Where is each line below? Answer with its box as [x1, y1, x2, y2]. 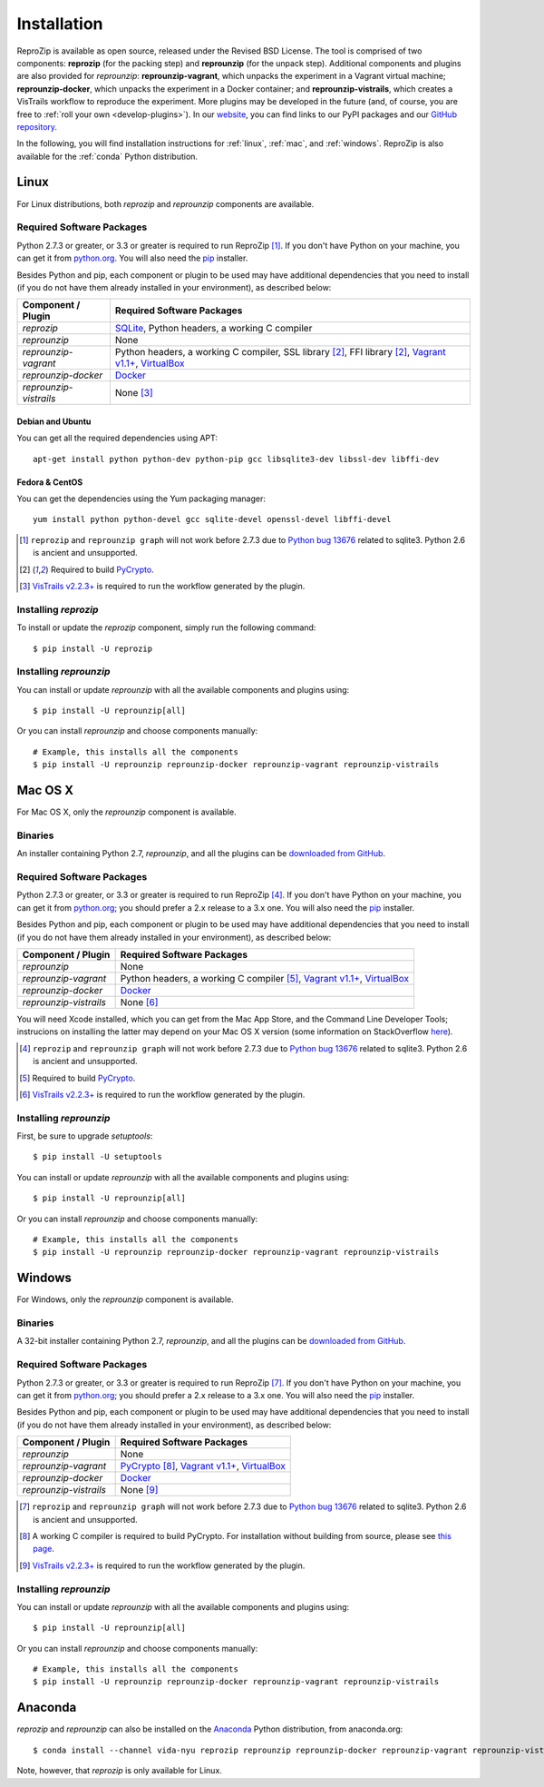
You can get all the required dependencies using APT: [16, 432, 218, 444]
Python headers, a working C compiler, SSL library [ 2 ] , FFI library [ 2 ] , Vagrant [114, 346, 446, 359]
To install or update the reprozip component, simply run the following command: [16, 622, 316, 633]
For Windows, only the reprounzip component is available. [16, 1294, 235, 1305]
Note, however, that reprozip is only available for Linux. [16, 1765, 222, 1776]
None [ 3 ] [114, 387, 153, 400]
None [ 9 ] [120, 1484, 159, 1496]
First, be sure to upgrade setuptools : [16, 1130, 153, 1141]
